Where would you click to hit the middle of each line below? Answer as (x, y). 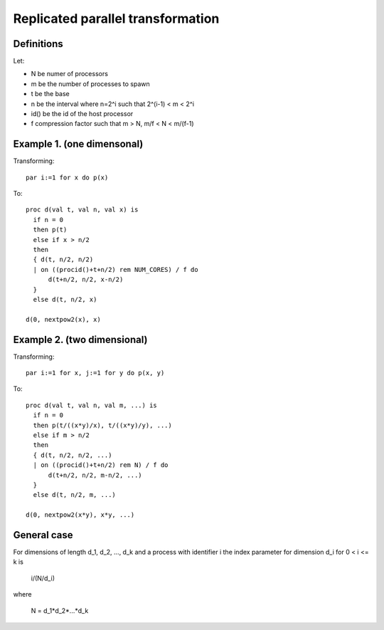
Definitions (38, 44)
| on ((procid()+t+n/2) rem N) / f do (101, 465)
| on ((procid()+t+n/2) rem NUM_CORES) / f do (116, 269)
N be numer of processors (69, 74)
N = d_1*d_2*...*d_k (60, 610)
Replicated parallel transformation (116, 19)
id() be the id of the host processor (82, 114)
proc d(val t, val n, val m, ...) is (92, 405)
